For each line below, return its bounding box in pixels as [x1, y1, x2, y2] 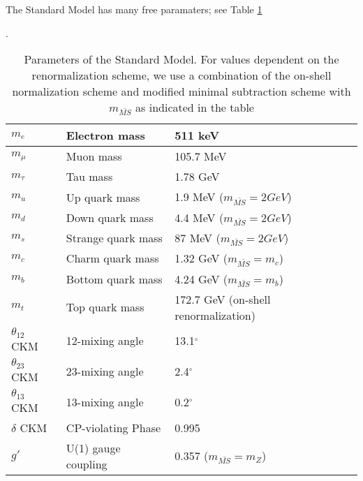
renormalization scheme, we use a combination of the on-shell [31, 67, 332, 84]
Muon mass [66, 148, 122, 165]
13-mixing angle [66, 394, 144, 410]
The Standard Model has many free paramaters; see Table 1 [6, 2, 262, 16]
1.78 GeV [175, 168, 220, 185]
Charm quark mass [66, 250, 159, 267]
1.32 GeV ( [175, 250, 228, 267]
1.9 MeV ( [175, 188, 224, 205]
